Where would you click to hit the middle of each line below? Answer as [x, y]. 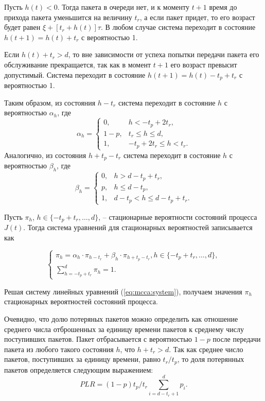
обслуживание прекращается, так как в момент [78, 64]
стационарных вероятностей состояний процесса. [81, 301]
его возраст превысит [204, 64]
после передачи [237, 339]
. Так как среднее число [206, 349]
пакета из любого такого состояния [59, 349]
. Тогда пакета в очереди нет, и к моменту [123, 7]
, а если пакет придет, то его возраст [197, 17]
